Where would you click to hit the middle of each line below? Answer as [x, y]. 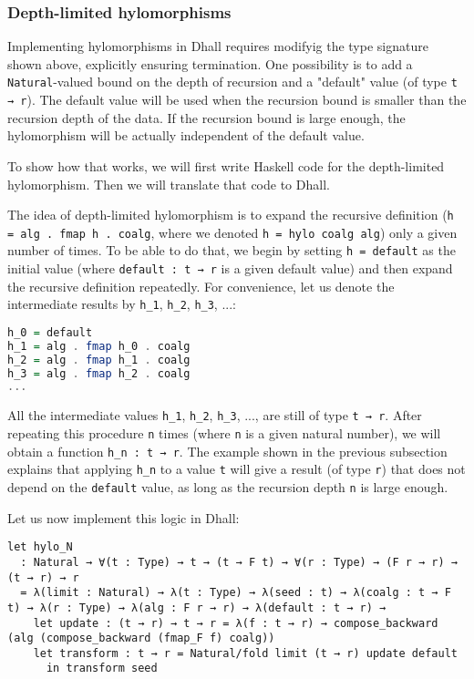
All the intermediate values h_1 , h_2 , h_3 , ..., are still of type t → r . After [215, 415]
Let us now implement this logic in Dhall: [124, 517]
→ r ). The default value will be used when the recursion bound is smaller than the [237, 100]
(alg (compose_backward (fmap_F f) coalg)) [141, 638]
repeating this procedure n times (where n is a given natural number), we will [224, 433]
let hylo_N [40, 547]
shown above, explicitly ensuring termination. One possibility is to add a [210, 63]
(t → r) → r [43, 577]
